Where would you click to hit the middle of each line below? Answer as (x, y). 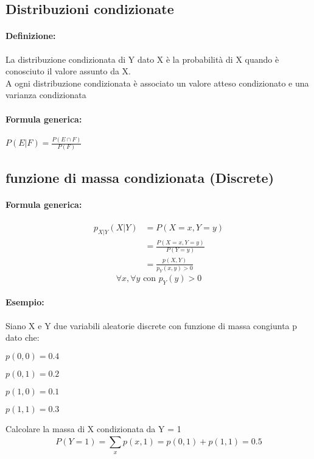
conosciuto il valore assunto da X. (68, 71)
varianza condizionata (46, 95)
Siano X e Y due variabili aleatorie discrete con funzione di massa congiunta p (152, 325)
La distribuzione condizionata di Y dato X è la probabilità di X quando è (142, 59)
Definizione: (31, 36)
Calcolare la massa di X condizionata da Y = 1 (93, 428)
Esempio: (25, 302)
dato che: (23, 337)
